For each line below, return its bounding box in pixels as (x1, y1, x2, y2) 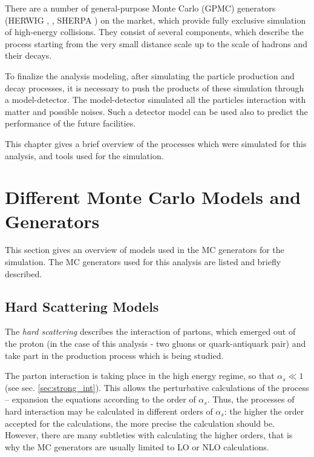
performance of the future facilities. (5, 117, 136, 130)
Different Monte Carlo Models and (5, 185, 301, 209)
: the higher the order (224, 404, 304, 417)
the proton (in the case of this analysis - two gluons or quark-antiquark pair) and (5, 337, 306, 350)
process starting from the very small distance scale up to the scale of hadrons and (5, 37, 308, 50)
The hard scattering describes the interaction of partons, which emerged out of (5, 325, 296, 338)
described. (5, 267, 42, 280)
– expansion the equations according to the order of (5, 393, 196, 406)
